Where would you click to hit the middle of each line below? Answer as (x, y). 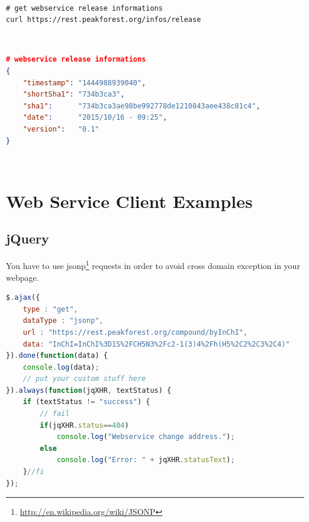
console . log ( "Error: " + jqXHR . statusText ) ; (146, 460)
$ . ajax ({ (23, 298)
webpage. (22, 277)
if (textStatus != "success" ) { (86, 402)
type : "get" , (50, 309)
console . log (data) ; (61, 367)
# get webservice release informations (84, 8)
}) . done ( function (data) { (57, 356)
